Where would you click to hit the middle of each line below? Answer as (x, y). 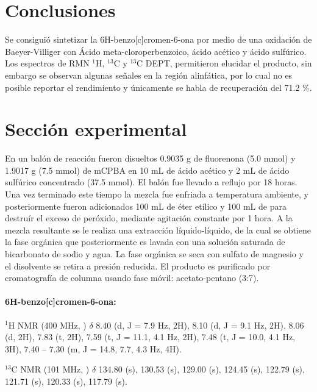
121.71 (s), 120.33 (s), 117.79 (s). (66, 381)
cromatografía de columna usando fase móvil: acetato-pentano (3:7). (132, 278)
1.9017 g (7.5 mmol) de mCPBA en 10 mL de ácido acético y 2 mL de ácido (147, 170)
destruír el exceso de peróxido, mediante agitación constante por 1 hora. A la (149, 218)
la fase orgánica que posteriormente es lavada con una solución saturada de (145, 242)
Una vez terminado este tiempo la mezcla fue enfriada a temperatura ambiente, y (157, 194)
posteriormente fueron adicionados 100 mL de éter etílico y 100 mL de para (146, 206)
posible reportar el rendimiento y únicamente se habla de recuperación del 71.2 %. (158, 87)
